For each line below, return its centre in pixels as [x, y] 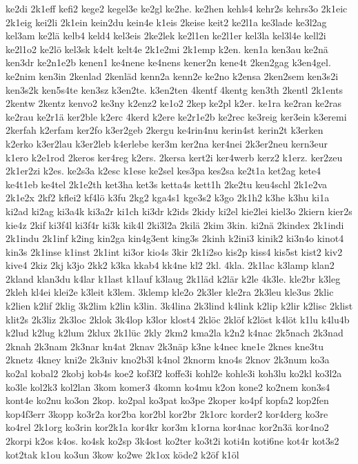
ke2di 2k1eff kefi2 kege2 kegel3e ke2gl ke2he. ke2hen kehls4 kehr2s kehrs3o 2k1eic [177, 8]
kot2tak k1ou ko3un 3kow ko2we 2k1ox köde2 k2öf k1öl [122, 454]
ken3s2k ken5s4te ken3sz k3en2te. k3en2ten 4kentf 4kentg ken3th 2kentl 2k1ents [175, 89]
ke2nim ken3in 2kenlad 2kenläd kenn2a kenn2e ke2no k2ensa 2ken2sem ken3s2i [172, 75]
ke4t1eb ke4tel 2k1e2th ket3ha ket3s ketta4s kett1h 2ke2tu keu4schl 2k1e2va [167, 184]
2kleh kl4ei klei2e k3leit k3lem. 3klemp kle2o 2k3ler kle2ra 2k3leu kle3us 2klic [170, 292]
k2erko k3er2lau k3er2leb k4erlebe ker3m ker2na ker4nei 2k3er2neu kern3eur [167, 143]
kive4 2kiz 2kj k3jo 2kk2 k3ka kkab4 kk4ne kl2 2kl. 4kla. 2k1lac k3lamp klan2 [170, 265]
